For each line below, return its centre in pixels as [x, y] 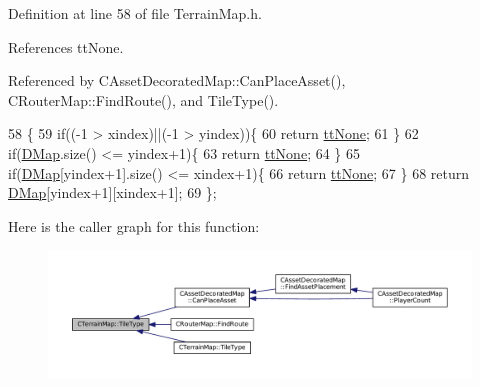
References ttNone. [66, 46]
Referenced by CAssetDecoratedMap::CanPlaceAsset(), [177, 80]
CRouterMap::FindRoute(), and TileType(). [143, 99]
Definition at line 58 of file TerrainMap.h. [135, 13]
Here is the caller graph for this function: [134, 225]
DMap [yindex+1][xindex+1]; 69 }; [112, 192]
